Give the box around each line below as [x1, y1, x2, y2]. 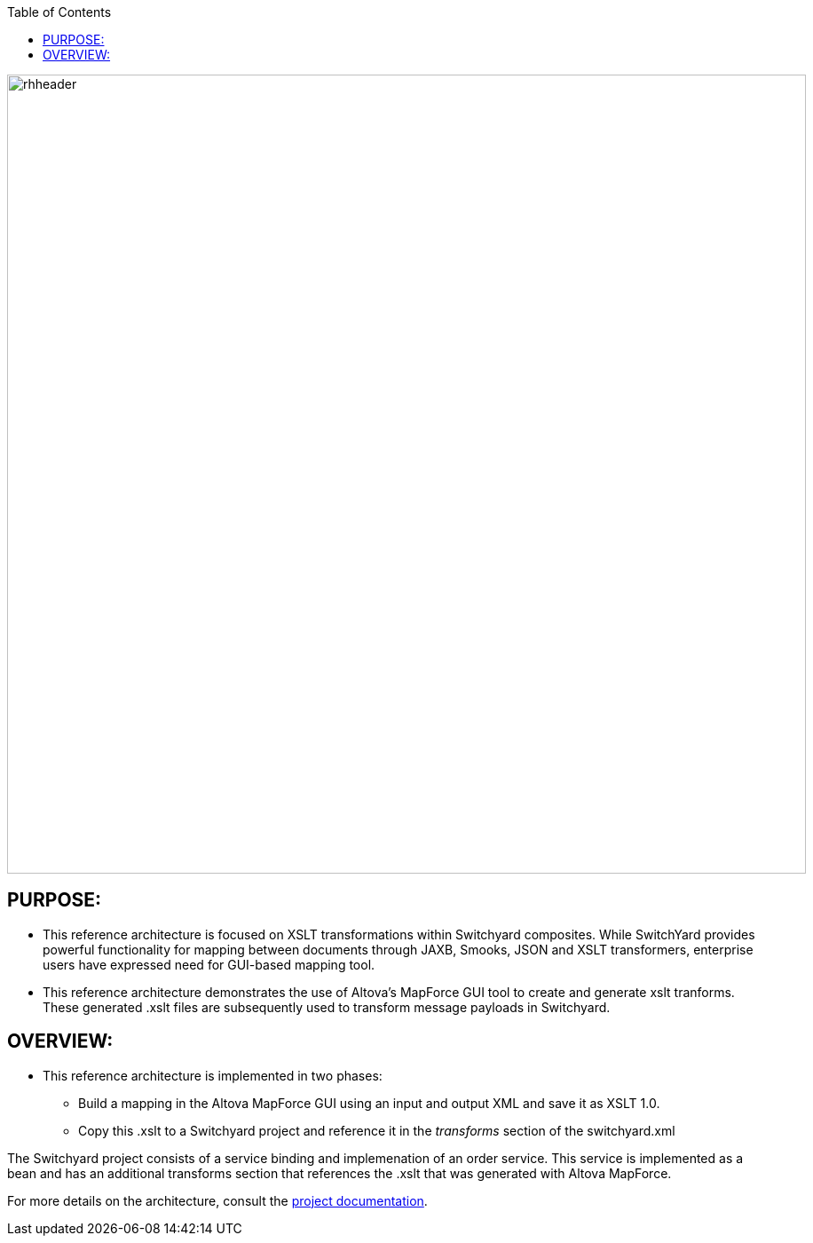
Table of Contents [7, 4, 112, 20]
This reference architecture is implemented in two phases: [43, 1067, 383, 1083]
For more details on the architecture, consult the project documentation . [7, 1192, 428, 1208]
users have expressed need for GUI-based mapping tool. [43, 956, 375, 972]
